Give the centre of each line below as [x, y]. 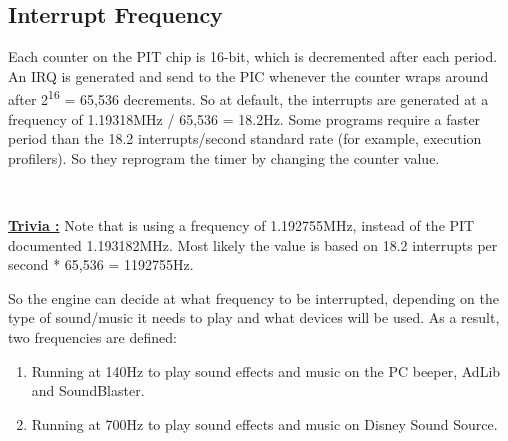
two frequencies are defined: [92, 336]
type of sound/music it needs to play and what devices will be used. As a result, [254, 317]
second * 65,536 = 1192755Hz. [101, 264]
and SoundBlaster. [88, 390]
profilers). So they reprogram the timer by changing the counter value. [224, 157]
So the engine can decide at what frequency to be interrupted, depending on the [253, 297]
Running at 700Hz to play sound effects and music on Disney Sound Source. [264, 423]
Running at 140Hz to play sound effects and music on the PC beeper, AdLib [266, 370]
